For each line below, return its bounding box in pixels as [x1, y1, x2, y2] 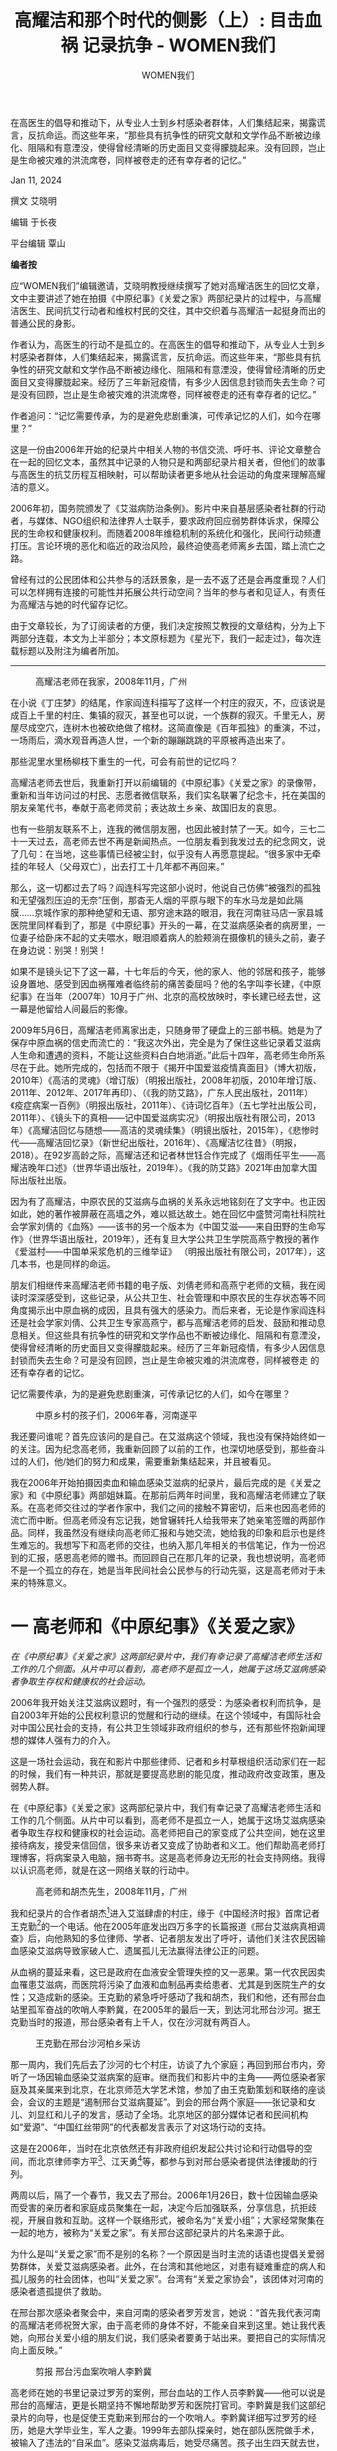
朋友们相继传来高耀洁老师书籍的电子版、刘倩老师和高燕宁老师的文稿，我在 [10, 1279, 317, 1291]
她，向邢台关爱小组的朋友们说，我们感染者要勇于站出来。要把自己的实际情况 [10, 2331, 326, 2343]
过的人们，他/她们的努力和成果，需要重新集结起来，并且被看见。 [10, 1455, 277, 1467]
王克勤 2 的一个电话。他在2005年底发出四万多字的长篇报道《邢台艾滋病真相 [10, 1918, 317, 1932]
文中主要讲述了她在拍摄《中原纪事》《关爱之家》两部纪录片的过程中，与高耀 [10, 292, 322, 304]
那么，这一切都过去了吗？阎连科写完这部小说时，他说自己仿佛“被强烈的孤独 [10, 881, 322, 893]
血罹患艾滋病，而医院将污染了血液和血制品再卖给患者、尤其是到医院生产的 [10, 1979, 317, 1991]
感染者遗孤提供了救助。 [10, 2285, 107, 2297]
